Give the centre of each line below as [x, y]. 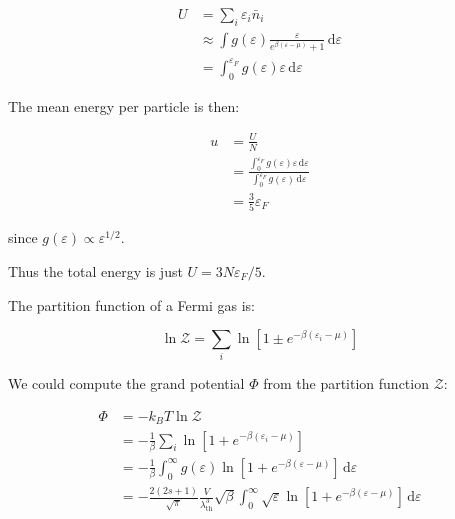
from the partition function [346, 383]
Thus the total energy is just [95, 270]
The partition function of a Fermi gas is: [132, 304]
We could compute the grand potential [126, 383]
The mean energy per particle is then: [124, 105]
